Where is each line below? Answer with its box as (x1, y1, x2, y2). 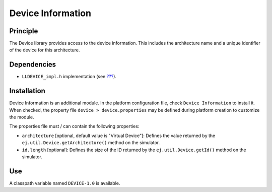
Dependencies (9, 60, 56, 69)
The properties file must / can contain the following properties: (9, 123, 140, 130)
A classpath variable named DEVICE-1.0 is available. (9, 180, 120, 186)
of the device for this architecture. (9, 47, 80, 53)
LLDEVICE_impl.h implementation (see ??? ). (22, 74, 117, 80)
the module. (9, 114, 35, 120)
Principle (9, 27, 38, 35)
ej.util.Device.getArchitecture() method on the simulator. (22, 140, 160, 146)
